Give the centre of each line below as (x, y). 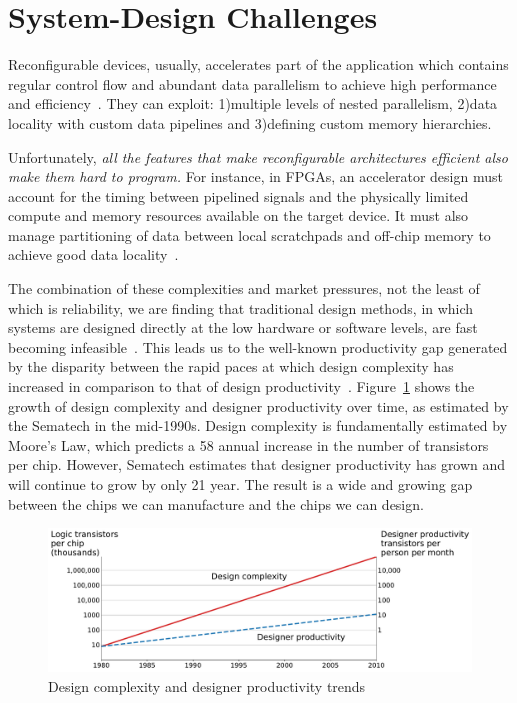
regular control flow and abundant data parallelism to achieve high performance (252, 83)
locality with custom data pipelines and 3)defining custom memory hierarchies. (250, 122)
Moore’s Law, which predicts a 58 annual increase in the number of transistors (248, 444)
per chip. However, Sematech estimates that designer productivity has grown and (257, 464)
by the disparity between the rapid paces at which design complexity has (231, 366)
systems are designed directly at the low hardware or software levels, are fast (243, 327)
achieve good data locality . (93, 254)
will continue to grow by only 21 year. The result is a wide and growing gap (240, 484)
